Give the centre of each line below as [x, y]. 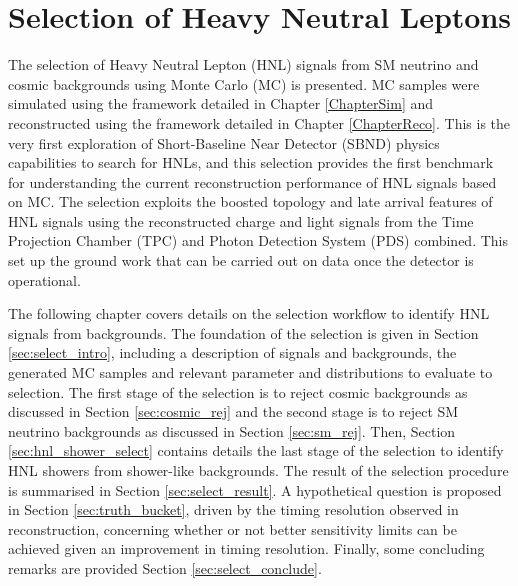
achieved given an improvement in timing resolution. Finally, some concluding [246, 548]
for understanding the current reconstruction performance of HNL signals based [252, 181]
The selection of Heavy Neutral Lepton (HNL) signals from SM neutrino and [243, 64]
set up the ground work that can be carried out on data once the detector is [241, 260]
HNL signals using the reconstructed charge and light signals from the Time [241, 220]
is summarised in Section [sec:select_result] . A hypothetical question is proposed [255, 489]
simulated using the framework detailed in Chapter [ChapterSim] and [221, 103]
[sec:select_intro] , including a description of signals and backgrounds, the [232, 352]
